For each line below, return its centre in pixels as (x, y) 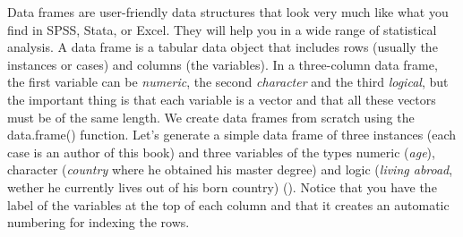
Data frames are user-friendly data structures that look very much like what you (228, 12)
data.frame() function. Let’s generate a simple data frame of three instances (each (232, 135)
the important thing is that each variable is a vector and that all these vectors (222, 99)
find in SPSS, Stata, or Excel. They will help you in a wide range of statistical (222, 29)
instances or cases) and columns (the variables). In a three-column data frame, (223, 64)
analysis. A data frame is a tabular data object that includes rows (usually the (223, 47)
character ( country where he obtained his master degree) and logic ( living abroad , (230, 169)
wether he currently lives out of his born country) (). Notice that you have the (222, 186)
